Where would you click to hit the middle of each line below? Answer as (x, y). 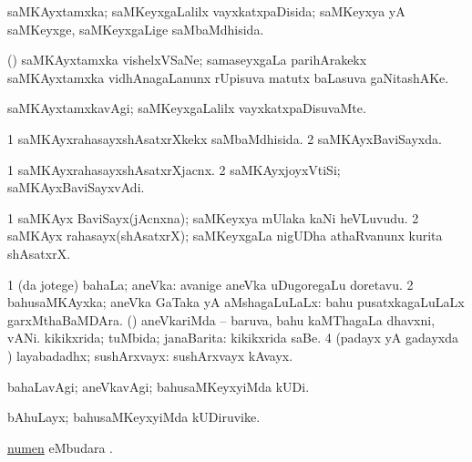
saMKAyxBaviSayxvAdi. (76, 187)
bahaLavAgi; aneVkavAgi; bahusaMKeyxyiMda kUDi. (159, 386)
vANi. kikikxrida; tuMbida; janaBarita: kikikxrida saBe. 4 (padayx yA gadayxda (233, 338)
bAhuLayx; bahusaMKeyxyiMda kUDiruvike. (134, 417)
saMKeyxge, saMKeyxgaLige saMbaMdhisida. (136, 29)
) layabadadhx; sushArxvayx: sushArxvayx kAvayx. (150, 355)
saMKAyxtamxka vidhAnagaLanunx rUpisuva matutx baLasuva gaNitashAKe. (228, 77)
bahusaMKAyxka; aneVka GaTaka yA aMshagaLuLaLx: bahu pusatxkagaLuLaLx (236, 302)
